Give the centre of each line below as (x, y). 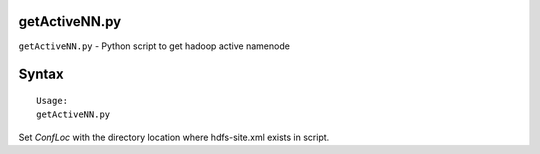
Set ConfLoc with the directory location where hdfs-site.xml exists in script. (174, 137)
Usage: (52, 100)
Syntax (41, 74)
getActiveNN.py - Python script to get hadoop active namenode (154, 46)
